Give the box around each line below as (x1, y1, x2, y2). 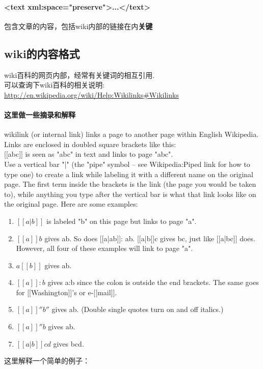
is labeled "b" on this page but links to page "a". (46, 215, 197, 226)
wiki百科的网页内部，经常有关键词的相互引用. (4, 69, 155, 80)
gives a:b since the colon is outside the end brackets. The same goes (47, 277, 259, 288)
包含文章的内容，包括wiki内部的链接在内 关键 (4, 20, 153, 31)
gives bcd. (53, 338, 84, 349)
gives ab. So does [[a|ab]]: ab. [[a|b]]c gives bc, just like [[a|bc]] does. (44, 233, 255, 243)
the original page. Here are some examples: (4, 198, 138, 209)
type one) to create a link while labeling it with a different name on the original (4, 168, 253, 179)
